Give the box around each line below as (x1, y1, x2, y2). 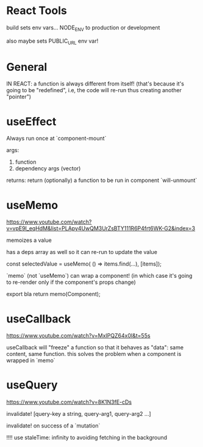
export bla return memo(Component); (6, 291, 101, 298)
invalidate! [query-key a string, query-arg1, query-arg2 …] (6, 410, 151, 418)
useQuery (6, 378, 58, 392)
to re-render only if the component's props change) (6, 278, 136, 286)
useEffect (6, 114, 57, 128)
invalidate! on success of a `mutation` (6, 422, 101, 429)
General (6, 60, 48, 74)
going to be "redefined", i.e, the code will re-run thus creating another (6, 87, 182, 94)
